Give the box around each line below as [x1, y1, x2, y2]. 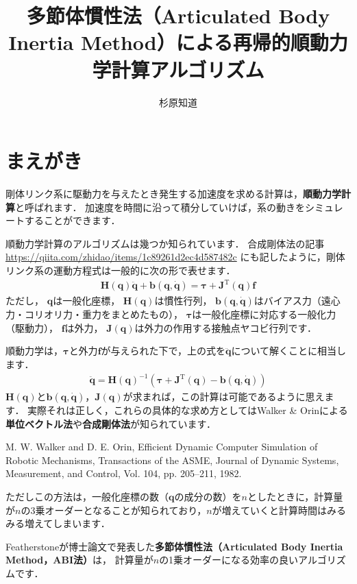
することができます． [24, 213, 121, 228]
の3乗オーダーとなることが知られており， [21, 502, 207, 517]
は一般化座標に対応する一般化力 [192, 307, 336, 321]
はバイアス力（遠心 [254, 293, 341, 308]
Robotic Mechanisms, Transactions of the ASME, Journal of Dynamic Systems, [5, 452, 339, 467]
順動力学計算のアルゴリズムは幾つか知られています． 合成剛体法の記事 [5, 236, 325, 250]
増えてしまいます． [24, 516, 110, 531]
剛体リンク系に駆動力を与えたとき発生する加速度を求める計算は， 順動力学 [5, 186, 341, 201]
